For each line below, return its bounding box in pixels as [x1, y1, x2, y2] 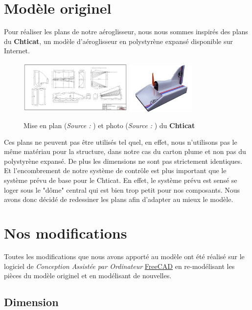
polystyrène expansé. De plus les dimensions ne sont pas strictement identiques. [4, 155, 243, 166]
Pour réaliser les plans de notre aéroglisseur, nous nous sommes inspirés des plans [4, 26, 248, 37]
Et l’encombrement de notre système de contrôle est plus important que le [4, 165, 227, 176]
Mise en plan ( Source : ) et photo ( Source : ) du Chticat [23, 120, 195, 131]
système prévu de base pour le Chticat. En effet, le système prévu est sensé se [4, 175, 237, 185]
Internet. [4, 45, 30, 56]
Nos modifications [4, 223, 127, 243]
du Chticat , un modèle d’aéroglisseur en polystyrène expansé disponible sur [4, 36, 233, 46]
